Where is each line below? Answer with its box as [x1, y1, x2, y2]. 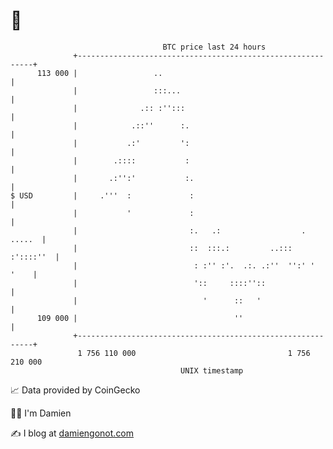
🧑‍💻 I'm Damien [10, 407, 72, 419]
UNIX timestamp [180, 365, 244, 376]
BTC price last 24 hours [162, 42, 267, 52]
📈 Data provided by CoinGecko [10, 384, 141, 396]
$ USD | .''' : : [10, 190, 195, 201]
